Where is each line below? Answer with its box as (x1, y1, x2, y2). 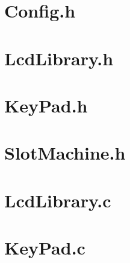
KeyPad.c (4, 235, 85, 260)
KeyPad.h (4, 93, 88, 117)
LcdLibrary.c (4, 187, 111, 212)
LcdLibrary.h (4, 45, 114, 70)
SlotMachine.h (4, 140, 126, 165)
